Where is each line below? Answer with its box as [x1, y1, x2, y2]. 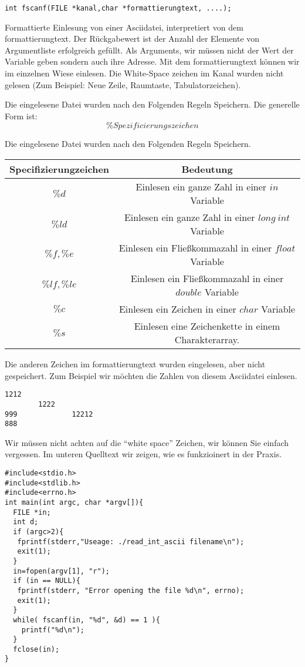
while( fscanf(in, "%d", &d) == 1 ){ [13, 615, 160, 624]
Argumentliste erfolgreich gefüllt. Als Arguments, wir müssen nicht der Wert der [5, 43, 294, 56]
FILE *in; [13, 508, 51, 517]
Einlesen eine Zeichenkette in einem [134, 319, 280, 333]
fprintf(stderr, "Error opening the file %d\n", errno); [17, 586, 245, 595]
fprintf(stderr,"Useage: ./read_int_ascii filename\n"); [17, 537, 245, 546]
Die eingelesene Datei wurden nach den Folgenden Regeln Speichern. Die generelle [5, 98, 300, 110]
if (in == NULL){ [13, 576, 80, 585]
